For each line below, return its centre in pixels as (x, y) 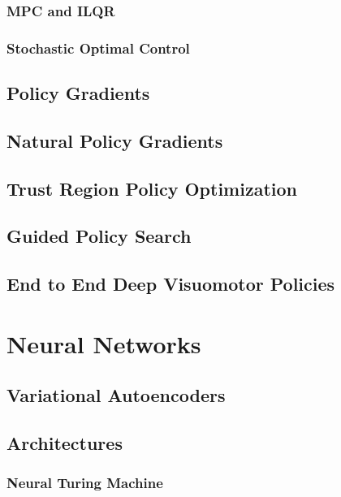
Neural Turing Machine (85, 483)
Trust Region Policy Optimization (152, 188)
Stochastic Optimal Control (98, 48)
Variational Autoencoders (116, 395)
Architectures (65, 443)
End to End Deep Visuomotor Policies (171, 284)
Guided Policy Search (99, 236)
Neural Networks (104, 343)
